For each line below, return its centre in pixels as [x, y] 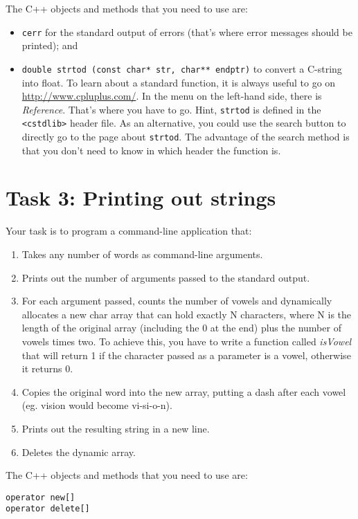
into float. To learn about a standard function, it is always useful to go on [179, 82]
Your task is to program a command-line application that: [129, 231]
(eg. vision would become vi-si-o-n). [97, 405]
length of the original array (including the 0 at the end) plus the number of [181, 328]
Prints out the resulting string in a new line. [116, 428]
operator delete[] [48, 509]
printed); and [50, 45]
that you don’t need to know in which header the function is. [151, 150]
